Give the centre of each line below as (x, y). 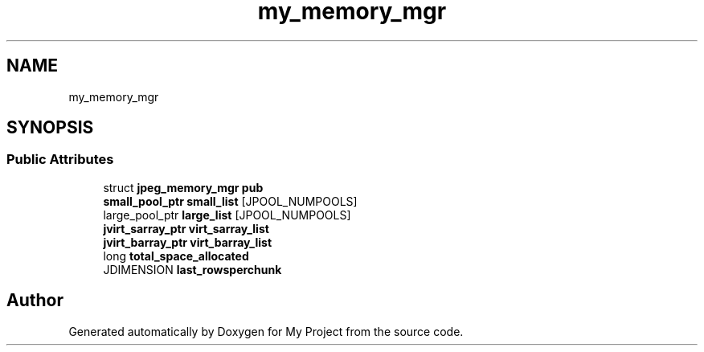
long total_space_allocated (176, 256)
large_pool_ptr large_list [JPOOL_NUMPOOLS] (227, 215)
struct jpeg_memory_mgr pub (183, 187)
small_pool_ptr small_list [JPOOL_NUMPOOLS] (230, 201)
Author (35, 301)
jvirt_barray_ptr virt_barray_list (188, 242)
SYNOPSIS (50, 128)
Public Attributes (60, 160)
